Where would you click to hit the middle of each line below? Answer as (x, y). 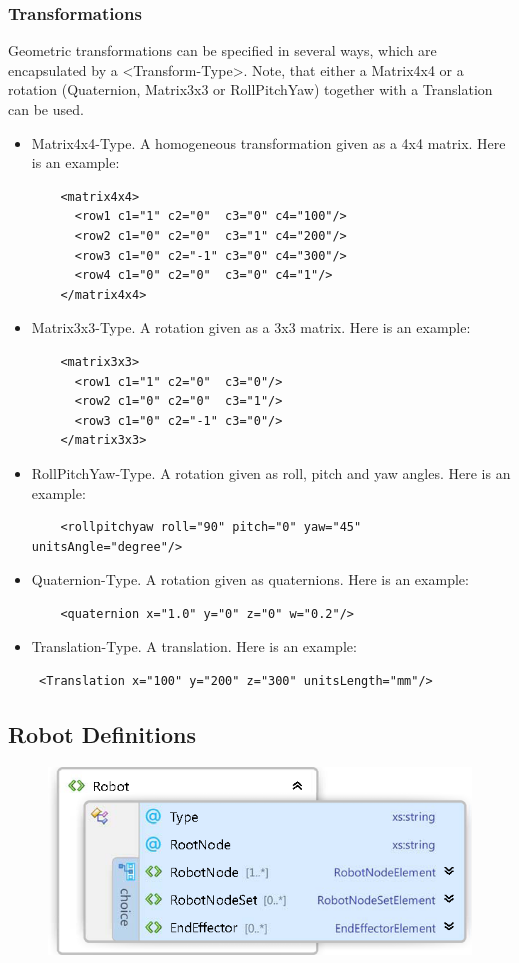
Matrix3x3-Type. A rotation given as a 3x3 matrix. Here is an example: (251, 327)
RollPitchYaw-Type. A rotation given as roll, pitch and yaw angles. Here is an (271, 472)
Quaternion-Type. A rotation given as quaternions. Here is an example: (250, 579)
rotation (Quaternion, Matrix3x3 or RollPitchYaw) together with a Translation (250, 89)
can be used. (46, 109)
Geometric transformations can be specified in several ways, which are (222, 50)
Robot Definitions (102, 734)
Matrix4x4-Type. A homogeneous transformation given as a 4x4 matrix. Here (268, 142)
